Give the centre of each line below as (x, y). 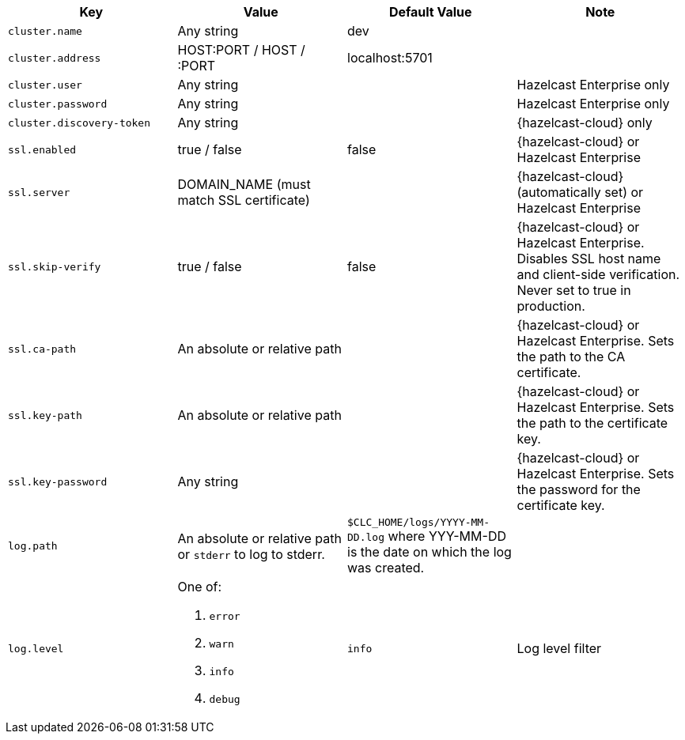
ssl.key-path (45, 415)
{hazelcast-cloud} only (585, 123)
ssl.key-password (58, 481)
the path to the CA (571, 357)
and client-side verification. (598, 274)
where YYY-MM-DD (447, 536)
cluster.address (55, 58)
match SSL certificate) (244, 200)
